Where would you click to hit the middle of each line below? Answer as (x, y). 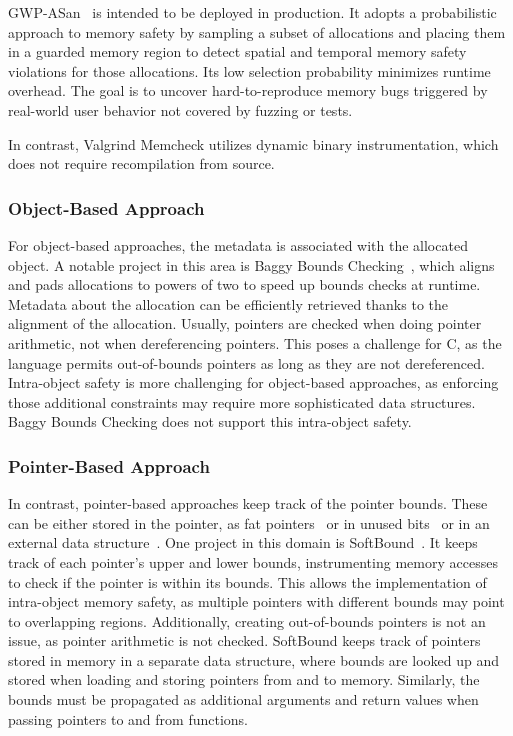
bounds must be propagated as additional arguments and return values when (243, 699)
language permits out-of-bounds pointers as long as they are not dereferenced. (246, 362)
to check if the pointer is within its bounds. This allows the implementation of (247, 581)
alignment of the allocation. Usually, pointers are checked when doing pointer (245, 323)
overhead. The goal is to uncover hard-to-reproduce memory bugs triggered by (248, 90)
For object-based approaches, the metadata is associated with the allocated (238, 244)
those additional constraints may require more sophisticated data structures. (242, 401)
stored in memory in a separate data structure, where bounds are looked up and (253, 659)
